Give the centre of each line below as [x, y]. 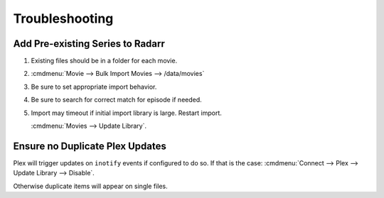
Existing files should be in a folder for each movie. [104, 61]
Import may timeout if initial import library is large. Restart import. [126, 113]
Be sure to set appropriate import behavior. [94, 87]
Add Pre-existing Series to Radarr [89, 44]
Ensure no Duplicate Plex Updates [90, 146]
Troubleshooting [63, 18]
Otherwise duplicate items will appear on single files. [90, 186]
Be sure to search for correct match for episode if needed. [116, 100]
